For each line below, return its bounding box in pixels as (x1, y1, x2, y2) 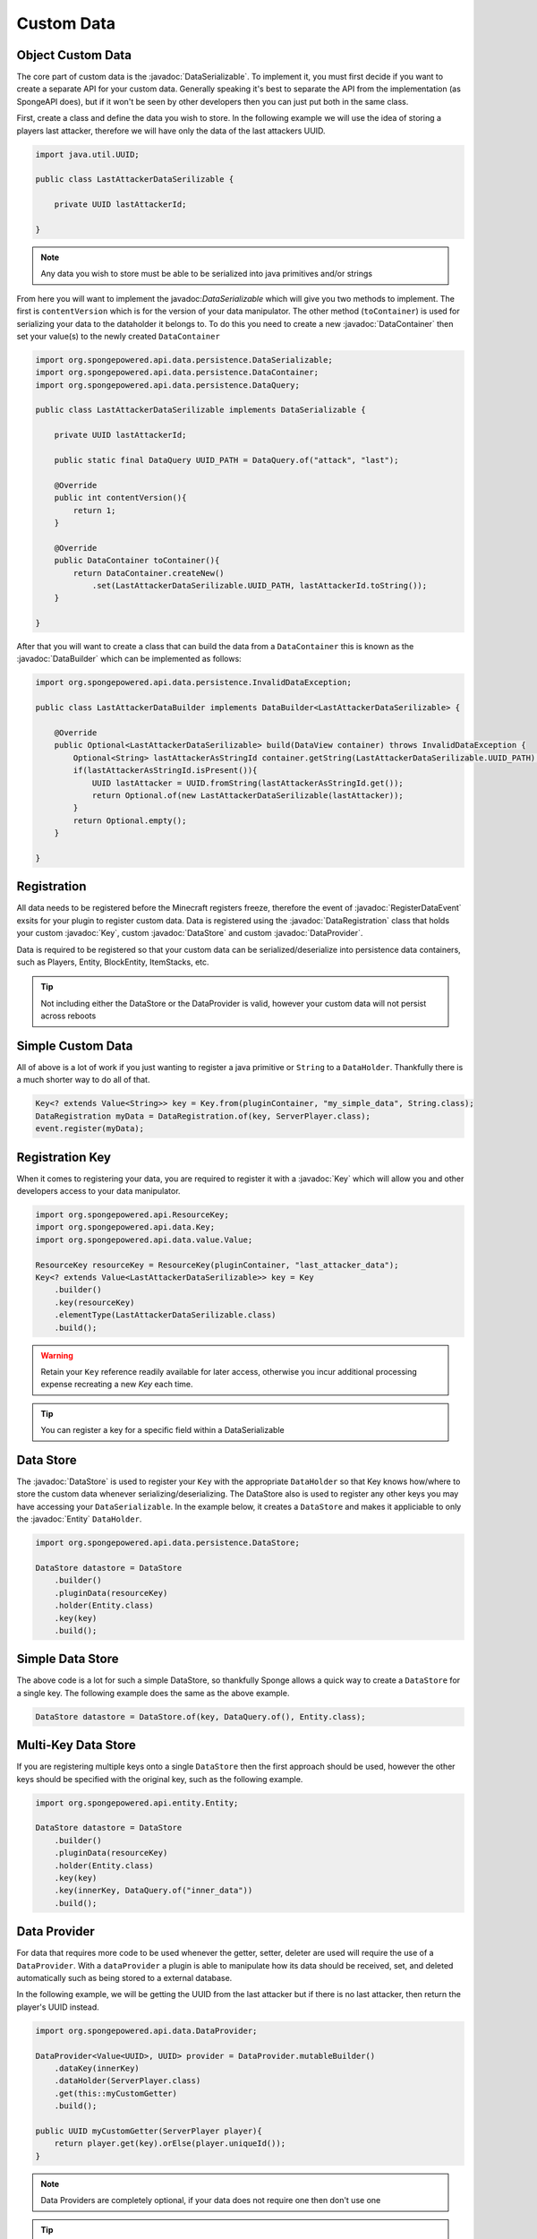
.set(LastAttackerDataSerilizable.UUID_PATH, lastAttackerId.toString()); (91, 580, 428, 590)
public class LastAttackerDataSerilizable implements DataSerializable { (35, 405, 366, 416)
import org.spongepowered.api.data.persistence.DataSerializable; (35, 355, 333, 365)
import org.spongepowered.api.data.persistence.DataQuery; (35, 380, 300, 390)
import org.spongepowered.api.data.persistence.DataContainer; (35, 367, 320, 378)
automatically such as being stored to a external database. (16, 1973, 233, 1984)
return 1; (72, 505, 116, 515)
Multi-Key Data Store (16, 1737, 136, 1753)
